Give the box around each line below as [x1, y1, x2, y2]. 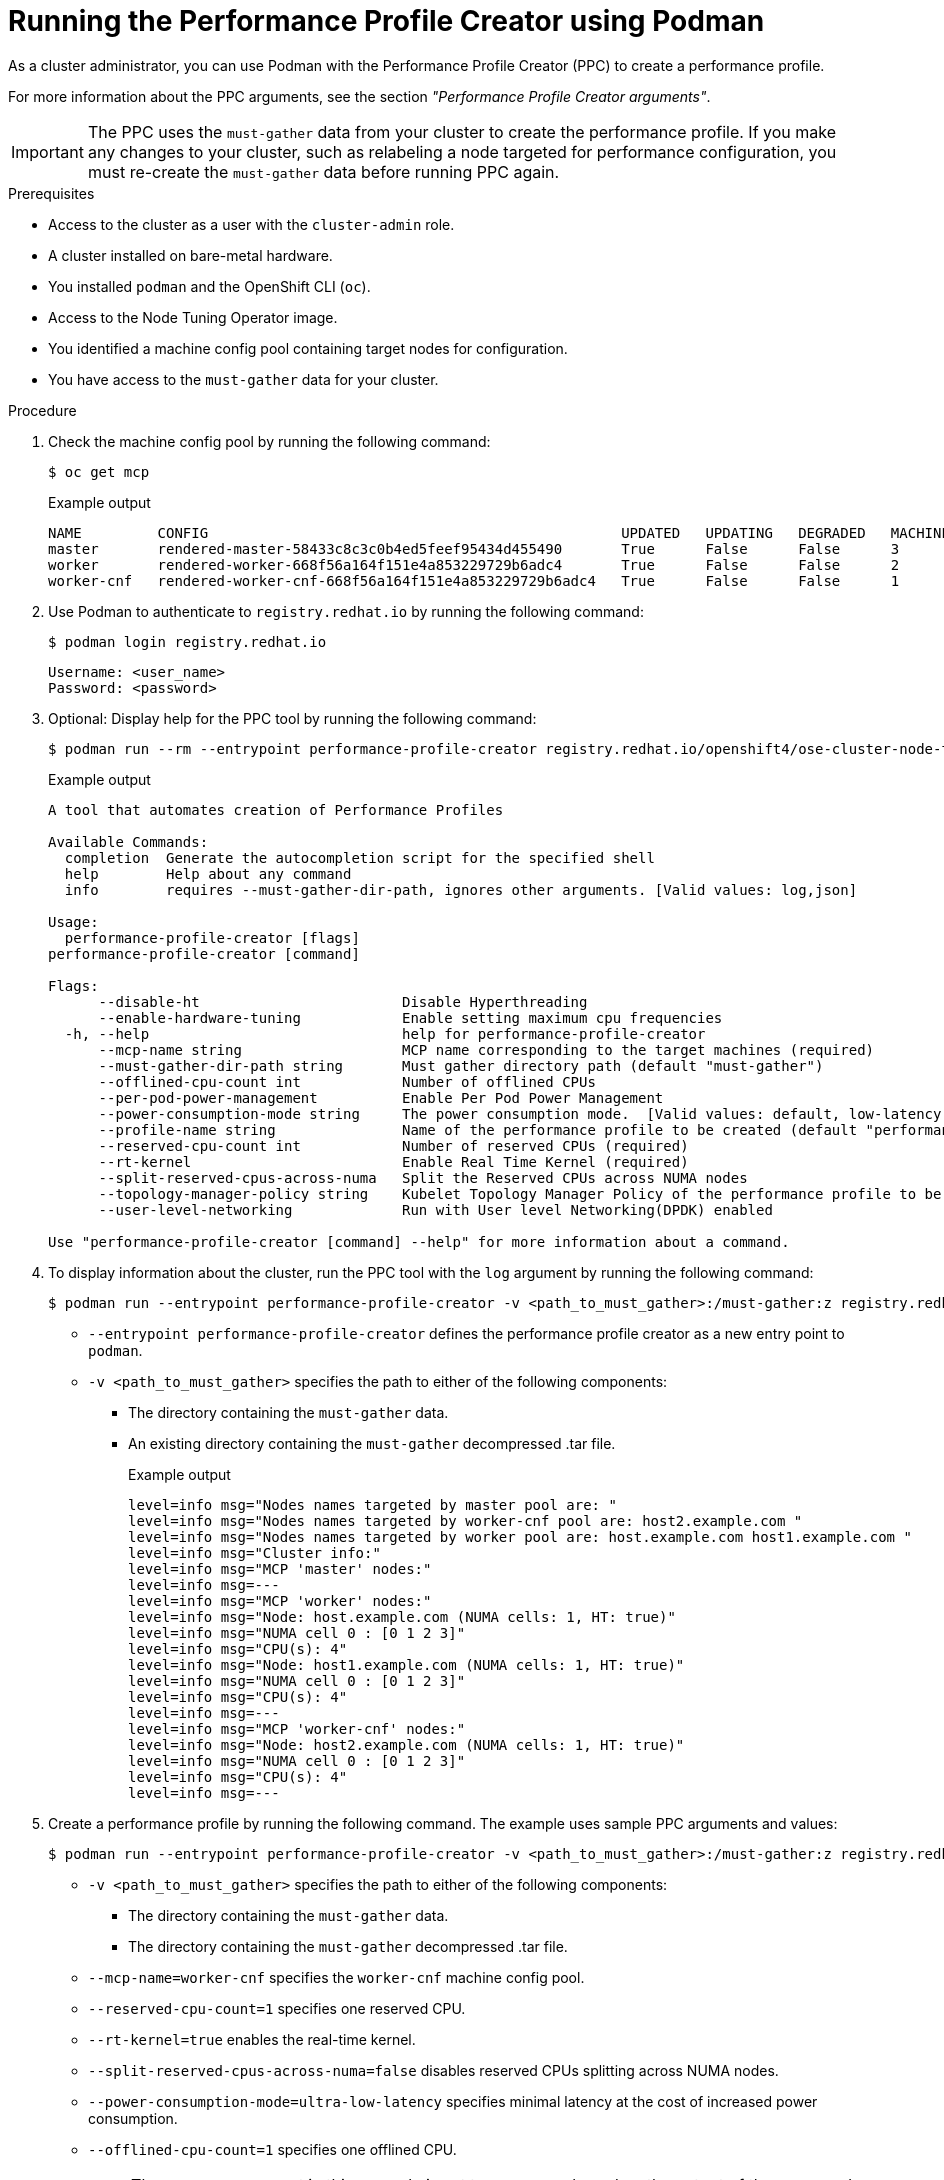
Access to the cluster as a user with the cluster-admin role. [48, 215, 455, 233]
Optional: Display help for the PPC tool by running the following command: [48, 709, 537, 727]
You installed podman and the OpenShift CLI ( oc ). [48, 277, 371, 295]
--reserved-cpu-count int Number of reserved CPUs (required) [98, 1137, 689, 1154]
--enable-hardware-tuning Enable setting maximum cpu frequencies [98, 1009, 723, 1026]
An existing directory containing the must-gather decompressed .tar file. [128, 1434, 616, 1452]
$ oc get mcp [48, 463, 150, 480]
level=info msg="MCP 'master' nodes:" [128, 1560, 432, 1577]
